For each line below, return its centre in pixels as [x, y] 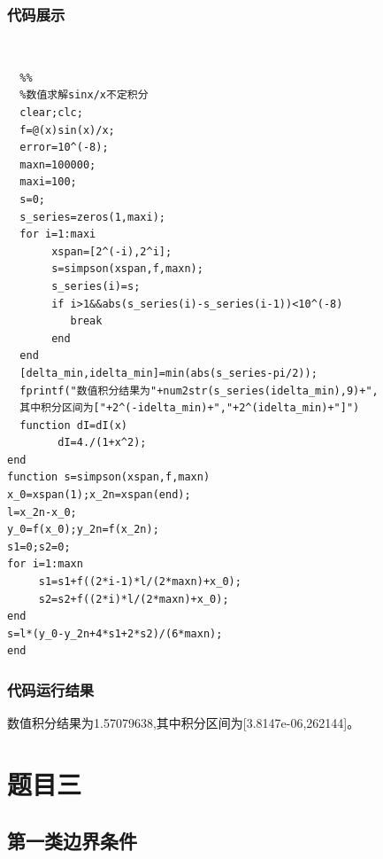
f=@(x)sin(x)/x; [67, 130]
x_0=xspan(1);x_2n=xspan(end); [99, 495]
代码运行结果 [51, 689]
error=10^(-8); [64, 148]
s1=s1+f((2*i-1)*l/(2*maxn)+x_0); [140, 582]
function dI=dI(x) [74, 425]
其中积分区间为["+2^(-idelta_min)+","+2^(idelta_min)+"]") [190, 408]
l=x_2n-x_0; [42, 512]
